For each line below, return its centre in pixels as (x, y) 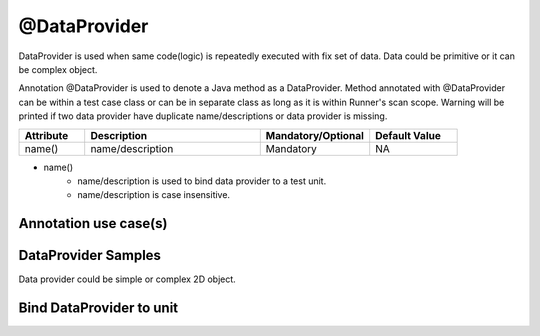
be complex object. (58, 69)
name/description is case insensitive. (153, 195)
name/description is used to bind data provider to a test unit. (202, 181)
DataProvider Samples (90, 255)
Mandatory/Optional (315, 135)
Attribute (46, 135)
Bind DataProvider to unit (98, 308)
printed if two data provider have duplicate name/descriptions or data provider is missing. (203, 116)
